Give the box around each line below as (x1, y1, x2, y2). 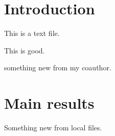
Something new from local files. (4, 122, 102, 133)
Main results (4, 92, 95, 113)
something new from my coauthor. (4, 62, 111, 73)
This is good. (4, 45, 45, 55)
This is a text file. (4, 28, 60, 38)
